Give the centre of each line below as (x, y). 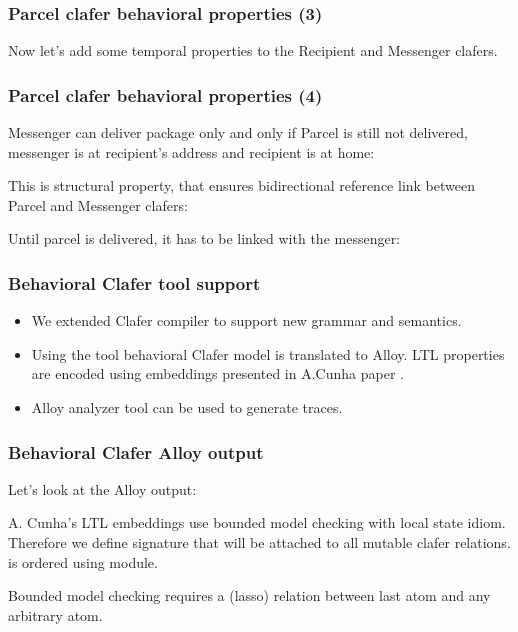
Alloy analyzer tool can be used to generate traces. (187, 407)
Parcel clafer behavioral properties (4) (165, 94)
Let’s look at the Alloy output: (102, 488)
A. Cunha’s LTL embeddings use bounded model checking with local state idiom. (257, 522)
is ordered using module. (83, 561)
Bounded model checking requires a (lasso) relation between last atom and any (249, 595)
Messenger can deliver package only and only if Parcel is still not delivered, (238, 132)
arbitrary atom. (55, 614)
